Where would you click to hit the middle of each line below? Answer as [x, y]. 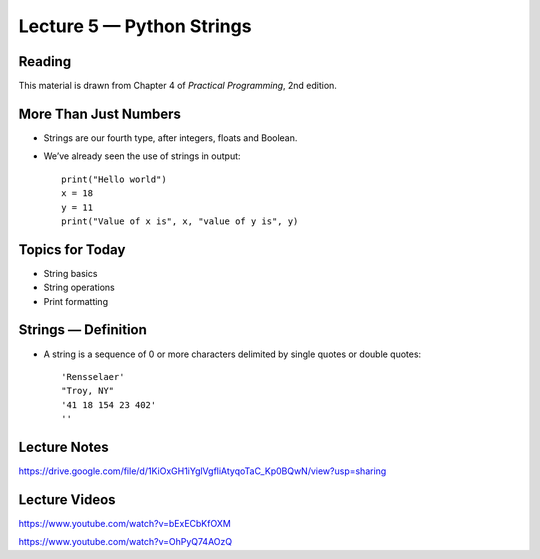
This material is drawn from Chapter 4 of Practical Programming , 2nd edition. [177, 86]
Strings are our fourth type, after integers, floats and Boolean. [170, 137]
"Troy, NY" [88, 391]
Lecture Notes [63, 446]
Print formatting [76, 301]
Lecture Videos [67, 499]
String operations [79, 287]
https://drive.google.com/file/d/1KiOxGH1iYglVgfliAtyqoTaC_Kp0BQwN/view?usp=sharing [202, 471]
